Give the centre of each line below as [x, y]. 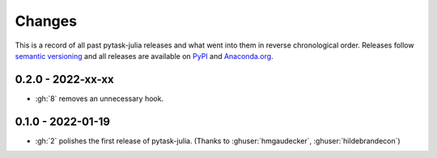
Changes [46, 21]
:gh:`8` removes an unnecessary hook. [100, 98]
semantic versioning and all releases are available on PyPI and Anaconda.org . [144, 56]
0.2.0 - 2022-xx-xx [64, 79]
